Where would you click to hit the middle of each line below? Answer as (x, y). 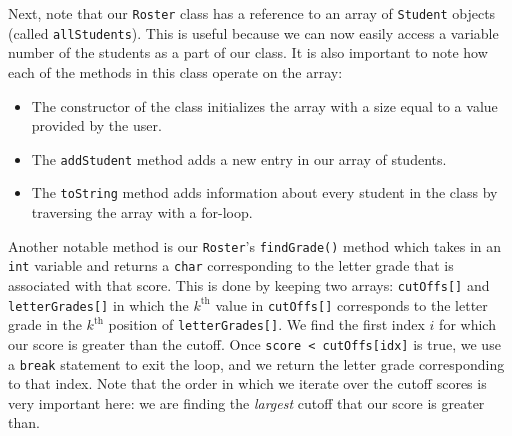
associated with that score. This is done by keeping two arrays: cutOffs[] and (249, 284)
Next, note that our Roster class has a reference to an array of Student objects (252, 13)
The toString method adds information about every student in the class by (264, 192)
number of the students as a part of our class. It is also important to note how (248, 52)
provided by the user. (96, 125)
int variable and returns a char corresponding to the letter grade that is (231, 265)
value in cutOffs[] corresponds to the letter (351, 304)
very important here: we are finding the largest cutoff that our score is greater (246, 402)
